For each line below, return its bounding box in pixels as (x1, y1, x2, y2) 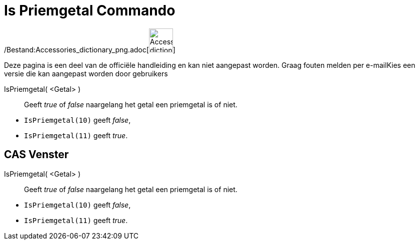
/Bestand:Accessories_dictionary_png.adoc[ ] (4, 45, 175, 54)
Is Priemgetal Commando (4, 2, 175, 19)
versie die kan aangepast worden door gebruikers (4, 69, 168, 78)
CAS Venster (4, 148, 69, 161)
